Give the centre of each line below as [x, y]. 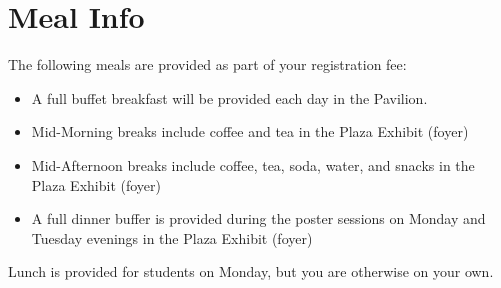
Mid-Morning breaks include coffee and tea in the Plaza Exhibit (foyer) [250, 131]
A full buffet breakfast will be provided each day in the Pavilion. [229, 97]
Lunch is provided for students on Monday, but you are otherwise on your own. [251, 271]
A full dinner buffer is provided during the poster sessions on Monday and [258, 218]
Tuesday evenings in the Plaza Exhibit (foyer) [172, 237]
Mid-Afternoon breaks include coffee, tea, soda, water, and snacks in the [253, 164]
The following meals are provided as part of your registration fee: [207, 64]
